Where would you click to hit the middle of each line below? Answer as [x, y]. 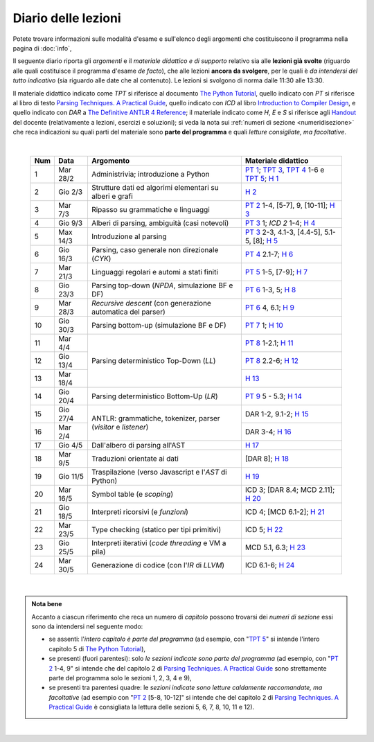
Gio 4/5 [70, 445]
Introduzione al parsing [129, 236]
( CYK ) [101, 258]
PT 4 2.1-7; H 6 [269, 254]
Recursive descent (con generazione [151, 303]
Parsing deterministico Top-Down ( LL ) [153, 360]
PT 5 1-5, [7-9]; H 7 [276, 272]
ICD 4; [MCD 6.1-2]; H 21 [285, 511]
